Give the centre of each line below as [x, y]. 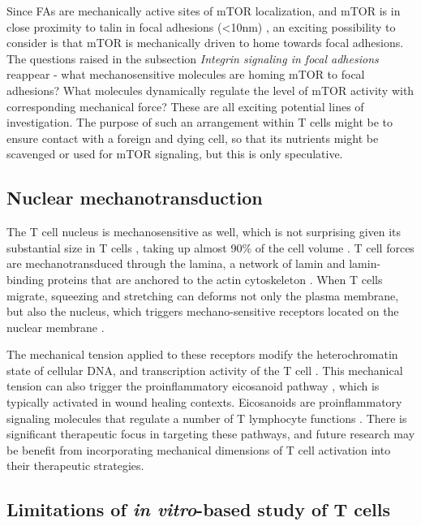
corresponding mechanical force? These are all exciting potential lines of [185, 106]
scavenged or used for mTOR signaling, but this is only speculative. [175, 154]
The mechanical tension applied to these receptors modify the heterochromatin [202, 354]
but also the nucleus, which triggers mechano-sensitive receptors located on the [203, 311]
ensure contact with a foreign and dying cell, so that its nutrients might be [193, 138]
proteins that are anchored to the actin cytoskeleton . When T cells [215, 279]
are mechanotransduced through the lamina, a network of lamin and [176, 263]
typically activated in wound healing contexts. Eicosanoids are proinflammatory [204, 402]
